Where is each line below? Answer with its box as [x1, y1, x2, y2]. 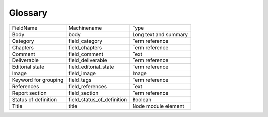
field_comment [68, 50, 104, 57]
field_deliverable [68, 57, 107, 64]
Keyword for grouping [12, 76, 64, 83]
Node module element [132, 102, 185, 109]
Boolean [132, 96, 152, 103]
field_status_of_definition [68, 96, 127, 103]
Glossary [9, 7, 48, 18]
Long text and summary [132, 31, 188, 38]
